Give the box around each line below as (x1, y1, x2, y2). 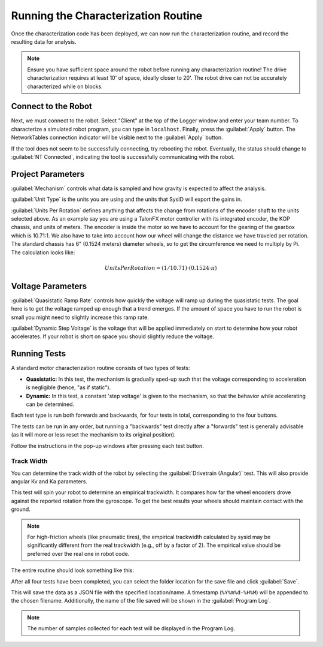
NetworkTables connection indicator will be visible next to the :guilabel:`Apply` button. (11, 134, 224, 141)
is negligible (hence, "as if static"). (26, 384, 111, 391)
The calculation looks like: (11, 249, 75, 256)
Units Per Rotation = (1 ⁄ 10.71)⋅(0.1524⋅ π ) (105, 264, 217, 271)
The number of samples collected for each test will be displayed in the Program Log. (27, 625, 236, 632)
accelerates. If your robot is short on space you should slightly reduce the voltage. (11, 333, 215, 340)
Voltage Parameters (11, 281, 87, 291)
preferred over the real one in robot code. (27, 550, 130, 557)
